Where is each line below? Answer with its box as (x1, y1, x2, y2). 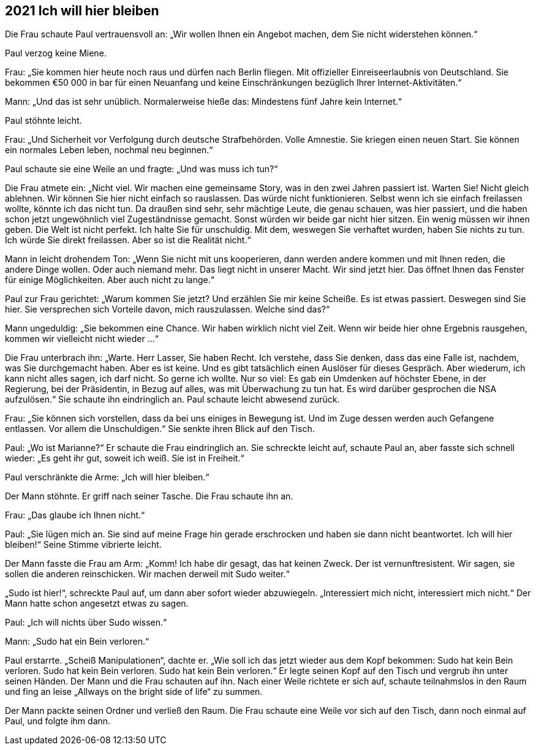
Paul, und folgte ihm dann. (5, 716, 111, 727)
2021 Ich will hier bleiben (5, 3, 159, 18)
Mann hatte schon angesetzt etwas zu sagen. (5, 598, 189, 609)
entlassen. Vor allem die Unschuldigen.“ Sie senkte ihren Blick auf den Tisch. (5, 423, 315, 434)
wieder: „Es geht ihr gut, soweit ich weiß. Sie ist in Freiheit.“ (5, 453, 244, 464)
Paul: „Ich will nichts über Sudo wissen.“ (5, 617, 167, 628)
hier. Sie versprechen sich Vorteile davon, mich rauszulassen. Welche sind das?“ (5, 304, 330, 315)
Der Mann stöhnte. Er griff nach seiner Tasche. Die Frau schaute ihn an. (5, 491, 293, 502)
